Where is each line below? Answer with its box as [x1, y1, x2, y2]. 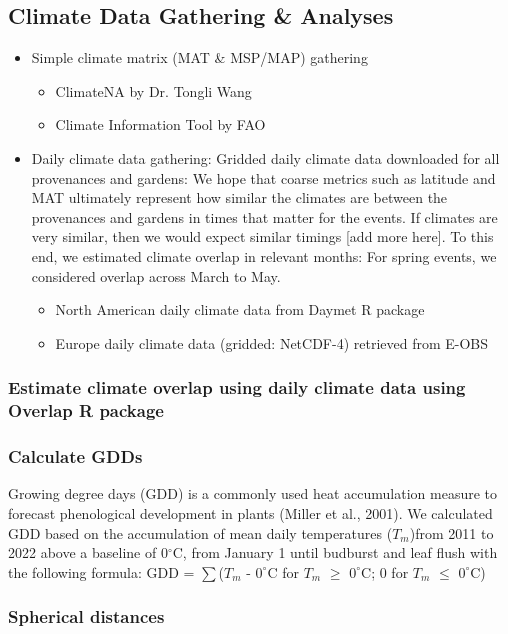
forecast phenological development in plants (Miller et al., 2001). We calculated [8, 502, 493, 523]
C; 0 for [361, 561, 409, 582]
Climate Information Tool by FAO [55, 114, 266, 135]
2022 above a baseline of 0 [8, 542, 168, 563]
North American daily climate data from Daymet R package [55, 299, 425, 320]
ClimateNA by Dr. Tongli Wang [55, 80, 252, 101]
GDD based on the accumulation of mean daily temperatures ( [8, 522, 393, 543]
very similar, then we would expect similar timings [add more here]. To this [31, 226, 494, 247]
